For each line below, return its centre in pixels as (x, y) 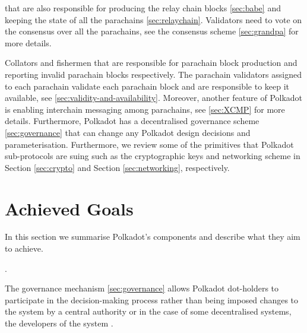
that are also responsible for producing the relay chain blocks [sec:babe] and (143, 8)
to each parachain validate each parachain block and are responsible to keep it (147, 86)
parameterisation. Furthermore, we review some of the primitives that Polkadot (149, 144)
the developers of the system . (59, 323)
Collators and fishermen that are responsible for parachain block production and (151, 63)
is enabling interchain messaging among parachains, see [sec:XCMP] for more (145, 109)
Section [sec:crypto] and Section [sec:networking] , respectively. (117, 167)
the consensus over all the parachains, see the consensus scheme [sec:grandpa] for (152, 31)
